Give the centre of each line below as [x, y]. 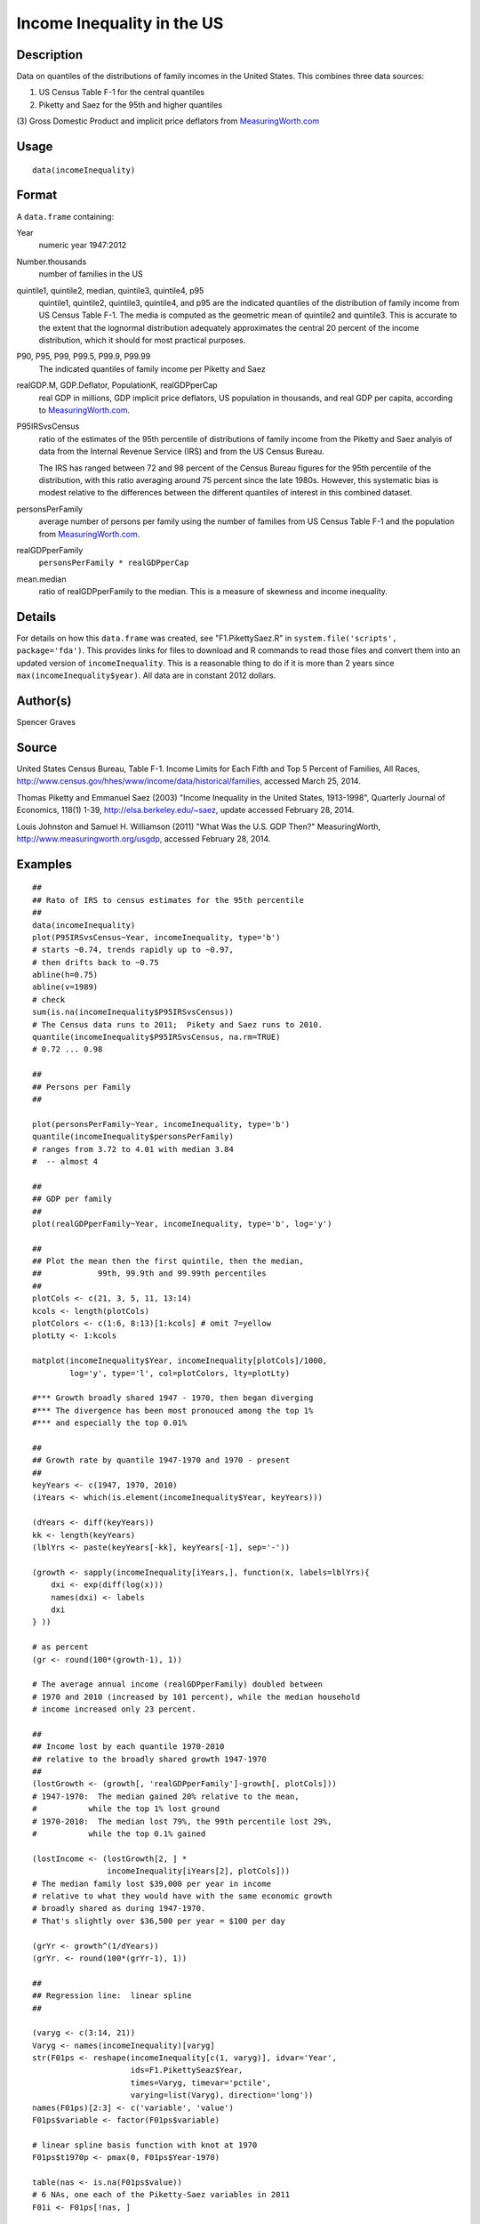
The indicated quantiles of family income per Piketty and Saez [152, 368]
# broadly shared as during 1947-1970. [119, 1909]
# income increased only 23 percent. [115, 1709]
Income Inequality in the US [120, 23]
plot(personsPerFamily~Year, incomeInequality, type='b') [161, 1124]
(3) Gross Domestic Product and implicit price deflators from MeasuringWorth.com [168, 121]
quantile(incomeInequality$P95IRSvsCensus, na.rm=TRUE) [156, 1037]
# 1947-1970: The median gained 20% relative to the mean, [166, 1796]
